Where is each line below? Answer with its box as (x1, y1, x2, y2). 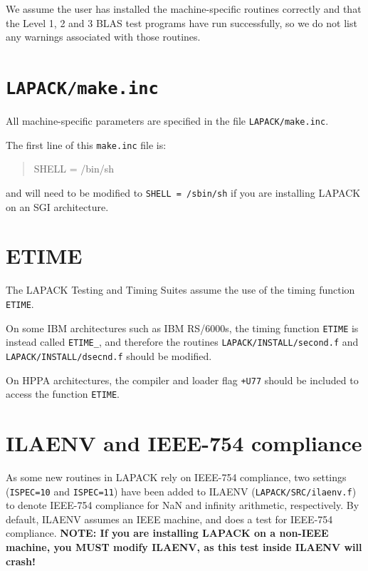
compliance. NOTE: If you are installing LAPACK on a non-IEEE (6, 525, 329, 540)
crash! (6, 553, 36, 568)
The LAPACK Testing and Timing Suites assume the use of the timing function (6, 282, 355, 297)
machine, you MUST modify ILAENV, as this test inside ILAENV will (6, 540, 362, 554)
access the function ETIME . (6, 386, 120, 401)
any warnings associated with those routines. (6, 29, 201, 44)
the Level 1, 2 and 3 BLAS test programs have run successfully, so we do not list (6, 15, 357, 30)
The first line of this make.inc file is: (6, 137, 167, 152)
